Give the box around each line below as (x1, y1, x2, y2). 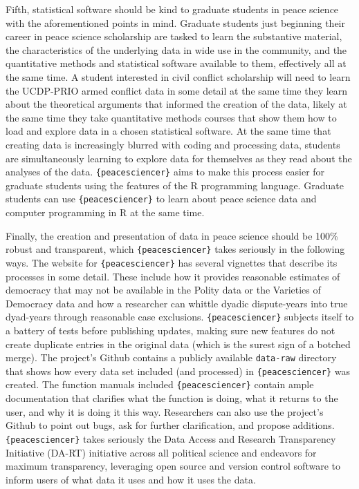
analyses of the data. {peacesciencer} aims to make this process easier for (6, 164, 325, 179)
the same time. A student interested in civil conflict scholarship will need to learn (6, 69, 351, 84)
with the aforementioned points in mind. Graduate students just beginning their (6, 15, 345, 30)
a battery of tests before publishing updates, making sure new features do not (6, 323, 335, 337)
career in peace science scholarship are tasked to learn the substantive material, (6, 29, 342, 44)
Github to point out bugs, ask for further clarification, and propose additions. (6, 418, 335, 432)
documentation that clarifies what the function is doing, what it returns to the (6, 391, 338, 405)
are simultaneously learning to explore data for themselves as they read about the (6, 151, 352, 165)
